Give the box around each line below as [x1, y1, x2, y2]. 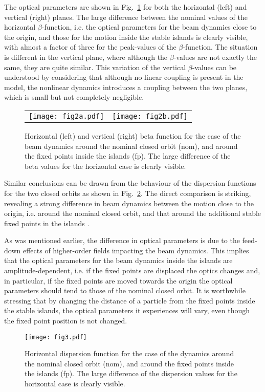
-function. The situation [183, 41, 258, 52]
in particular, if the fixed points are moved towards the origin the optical [4, 275, 233, 286]
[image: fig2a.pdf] [29, 112, 104, 120]
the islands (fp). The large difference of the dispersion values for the [25, 368, 237, 379]
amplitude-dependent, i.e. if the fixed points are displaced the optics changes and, [4, 265, 260, 276]
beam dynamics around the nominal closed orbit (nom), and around [25, 140, 238, 151]
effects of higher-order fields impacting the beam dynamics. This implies [23, 245, 249, 255]
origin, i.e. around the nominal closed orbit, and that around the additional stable [4, 208, 261, 219]
